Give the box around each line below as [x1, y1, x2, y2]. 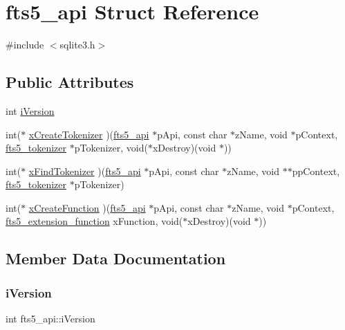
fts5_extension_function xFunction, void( [6, 214, 183, 228]
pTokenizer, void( [74, 140, 148, 155]
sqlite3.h [59, 37, 95, 52]
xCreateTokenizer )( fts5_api [28, 127, 149, 141]
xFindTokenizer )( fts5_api [28, 163, 141, 178]
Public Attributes [6, 71, 134, 93]
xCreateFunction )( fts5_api [28, 200, 146, 214]
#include [6, 37, 44, 52]
